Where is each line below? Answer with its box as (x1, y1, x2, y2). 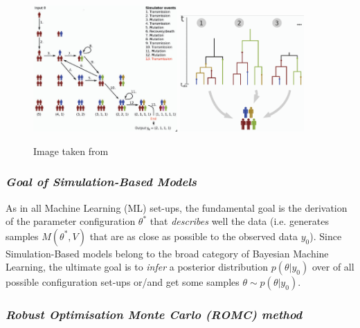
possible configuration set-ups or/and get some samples (6, 275, 240, 289)
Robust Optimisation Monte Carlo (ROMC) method (6, 306, 303, 323)
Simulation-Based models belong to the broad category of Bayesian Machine (6, 246, 329, 260)
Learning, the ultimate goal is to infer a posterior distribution (6, 259, 269, 274)
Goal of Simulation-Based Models (6, 173, 197, 190)
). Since (309, 228, 342, 243)
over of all (312, 259, 354, 274)
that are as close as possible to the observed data (89, 228, 298, 243)
